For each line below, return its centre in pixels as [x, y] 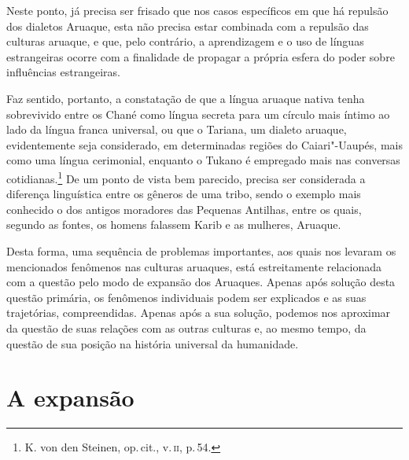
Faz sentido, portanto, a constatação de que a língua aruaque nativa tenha [186, 98]
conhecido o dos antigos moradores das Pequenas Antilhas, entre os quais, [184, 209]
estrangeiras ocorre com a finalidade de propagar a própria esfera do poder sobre [201, 56]
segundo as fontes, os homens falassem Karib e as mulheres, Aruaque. [174, 224]
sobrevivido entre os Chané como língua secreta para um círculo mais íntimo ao [198, 114]
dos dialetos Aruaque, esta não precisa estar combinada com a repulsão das [188, 26]
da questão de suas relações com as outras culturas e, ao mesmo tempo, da [186, 328]
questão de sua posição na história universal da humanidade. [153, 343]
